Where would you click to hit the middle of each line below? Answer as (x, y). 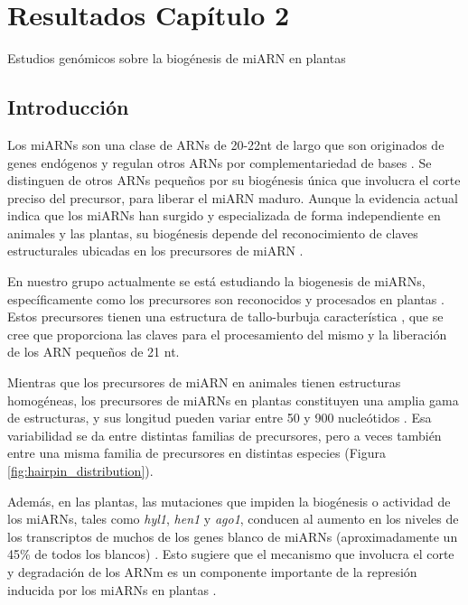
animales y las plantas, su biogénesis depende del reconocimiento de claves (213, 233)
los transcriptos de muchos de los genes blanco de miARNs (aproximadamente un (233, 536)
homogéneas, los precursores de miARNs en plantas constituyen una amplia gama (233, 400)
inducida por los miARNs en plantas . (112, 589)
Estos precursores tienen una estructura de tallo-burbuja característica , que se (225, 316)
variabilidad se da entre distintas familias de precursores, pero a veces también (225, 435)
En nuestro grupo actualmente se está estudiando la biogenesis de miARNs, (216, 281)
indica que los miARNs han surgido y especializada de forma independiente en (224, 215)
